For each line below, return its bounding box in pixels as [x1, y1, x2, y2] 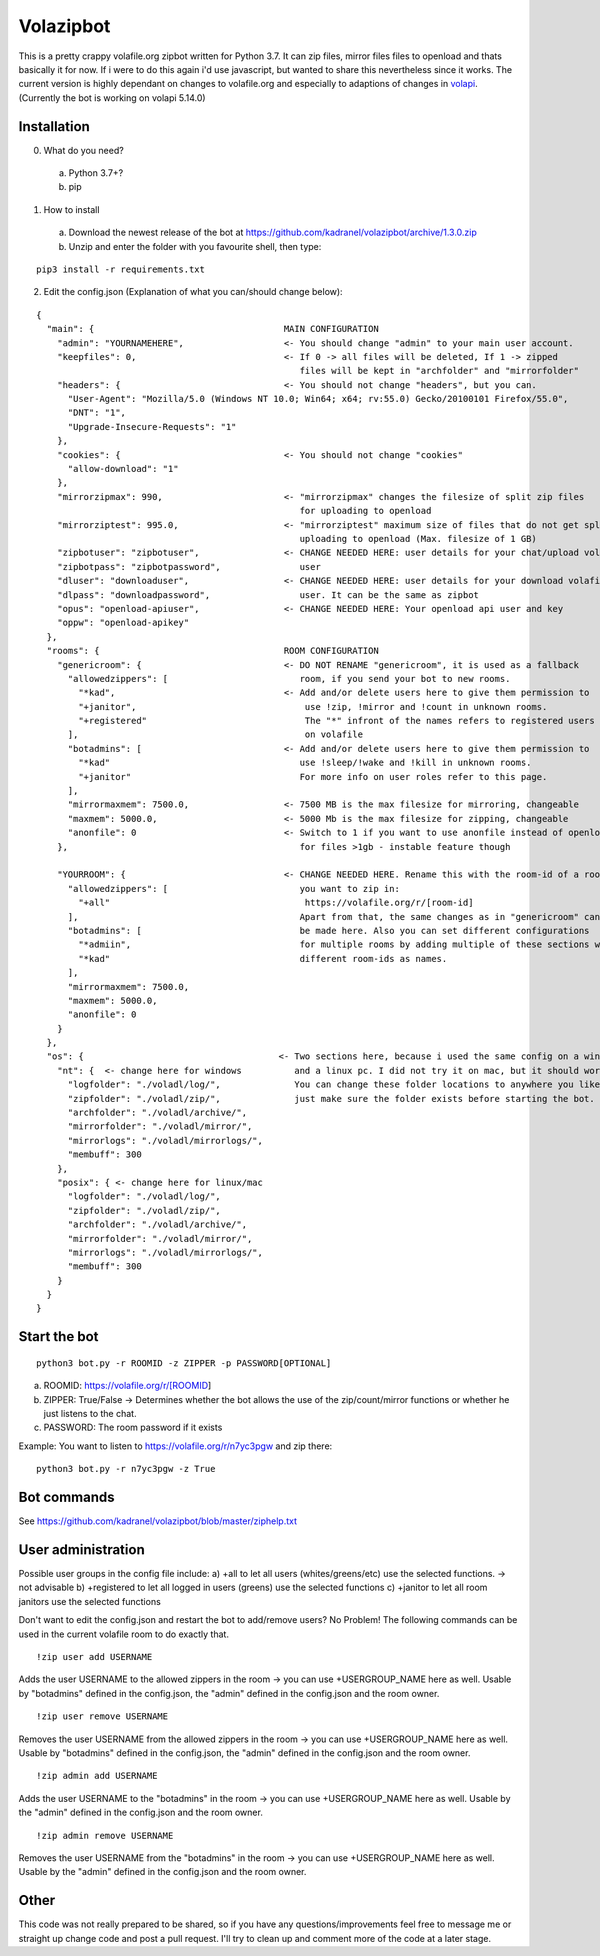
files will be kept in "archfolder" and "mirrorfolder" [299, 365, 580, 377]
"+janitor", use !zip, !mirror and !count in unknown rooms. [78, 701, 548, 712]
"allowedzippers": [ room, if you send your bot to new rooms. [67, 673, 511, 684]
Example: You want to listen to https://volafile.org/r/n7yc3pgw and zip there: [18, 1440, 333, 1452]
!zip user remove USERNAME [36, 1711, 169, 1722]
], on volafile [67, 729, 364, 740]
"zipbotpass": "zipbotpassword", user [56, 561, 322, 572]
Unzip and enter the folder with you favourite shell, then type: [68, 240, 322, 252]
